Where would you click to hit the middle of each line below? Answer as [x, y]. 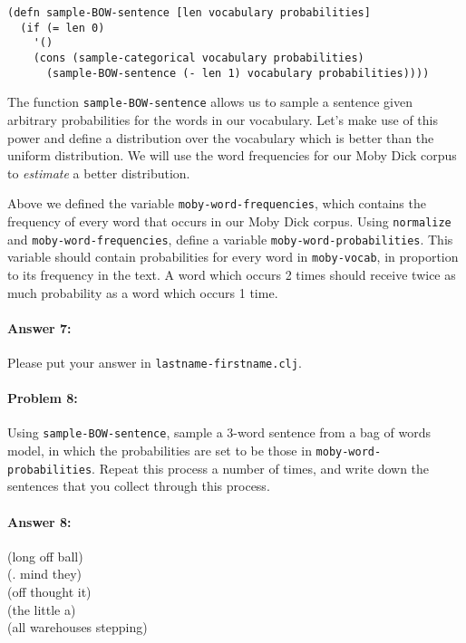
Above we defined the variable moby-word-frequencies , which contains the [217, 203]
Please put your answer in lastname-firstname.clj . [155, 362]
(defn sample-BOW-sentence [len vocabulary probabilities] [189, 13]
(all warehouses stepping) [78, 627]
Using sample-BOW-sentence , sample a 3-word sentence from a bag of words [219, 432]
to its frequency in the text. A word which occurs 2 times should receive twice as [232, 274]
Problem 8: [43, 398]
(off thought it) [49, 591]
